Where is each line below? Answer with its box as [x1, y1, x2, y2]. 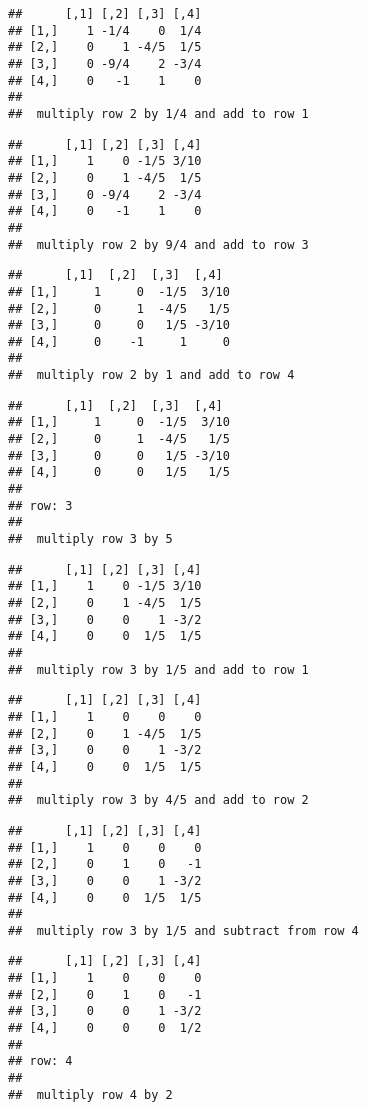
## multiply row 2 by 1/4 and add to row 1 [8, 106, 309, 121]
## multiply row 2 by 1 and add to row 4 [8, 368, 295, 383]
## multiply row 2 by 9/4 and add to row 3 [8, 237, 309, 252]
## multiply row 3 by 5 [8, 532, 173, 547]
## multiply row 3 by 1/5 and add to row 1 [8, 662, 309, 677]
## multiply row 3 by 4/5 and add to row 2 [8, 793, 309, 808]
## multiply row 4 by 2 [8, 1087, 173, 1102]
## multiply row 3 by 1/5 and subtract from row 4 [8, 923, 359, 938]
